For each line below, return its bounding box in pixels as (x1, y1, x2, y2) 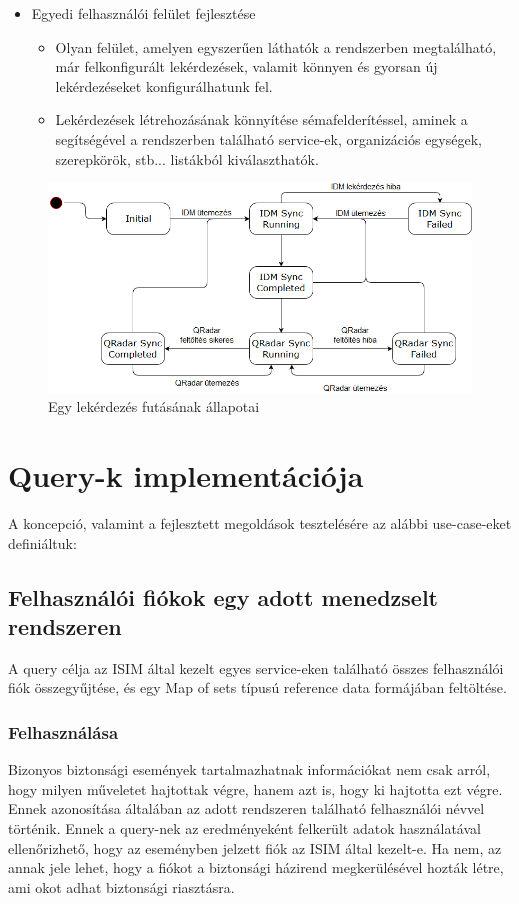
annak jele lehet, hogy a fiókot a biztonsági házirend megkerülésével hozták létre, (8, 857, 504, 878)
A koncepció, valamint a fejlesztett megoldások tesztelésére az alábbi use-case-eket (8, 513, 512, 534)
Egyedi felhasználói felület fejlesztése (31, 3, 256, 23)
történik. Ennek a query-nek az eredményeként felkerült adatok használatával (8, 818, 481, 839)
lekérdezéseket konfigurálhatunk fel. (55, 75, 273, 96)
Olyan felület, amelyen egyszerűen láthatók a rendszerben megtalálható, (55, 36, 497, 57)
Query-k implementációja (8, 455, 364, 496)
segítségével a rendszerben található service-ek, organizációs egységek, (55, 128, 482, 149)
